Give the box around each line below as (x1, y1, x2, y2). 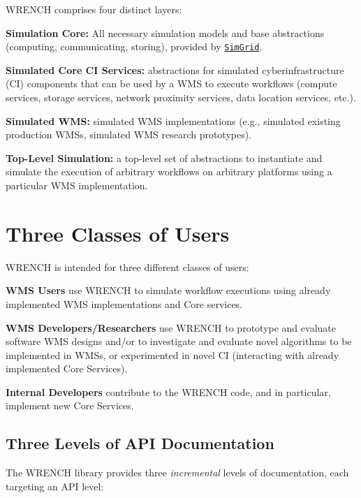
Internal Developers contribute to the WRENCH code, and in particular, (6, 384, 331, 399)
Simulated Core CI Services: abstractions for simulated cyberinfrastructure (6, 62, 344, 77)
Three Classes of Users (6, 219, 230, 247)
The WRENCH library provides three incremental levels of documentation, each (6, 465, 349, 480)
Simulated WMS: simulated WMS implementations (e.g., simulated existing (6, 113, 341, 128)
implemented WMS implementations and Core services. (6, 296, 243, 311)
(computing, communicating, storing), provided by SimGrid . (6, 39, 263, 54)
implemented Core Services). (6, 361, 128, 376)
